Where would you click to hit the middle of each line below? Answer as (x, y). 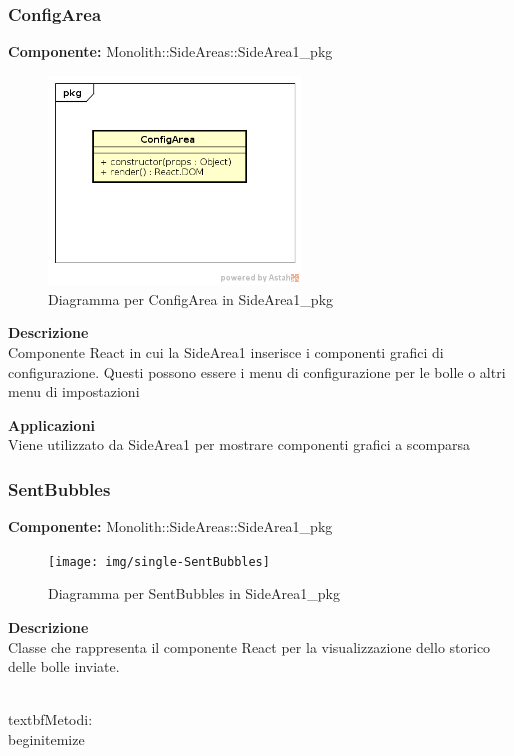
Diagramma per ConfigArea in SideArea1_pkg (191, 298)
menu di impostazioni (74, 391)
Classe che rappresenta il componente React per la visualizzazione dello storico (249, 646)
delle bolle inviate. (64, 666)
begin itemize (46, 739)
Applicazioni (52, 424)
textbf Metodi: (50, 719)
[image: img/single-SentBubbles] (159, 561)
